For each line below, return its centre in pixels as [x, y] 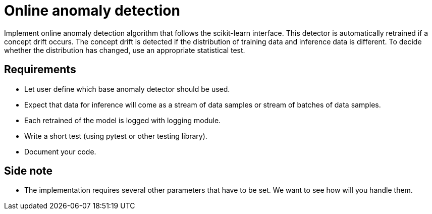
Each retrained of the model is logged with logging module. [123, 120]
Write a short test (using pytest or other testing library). [116, 136]
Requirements [40, 70]
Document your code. [60, 151]
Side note [29, 171]
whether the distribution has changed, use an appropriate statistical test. [125, 50]
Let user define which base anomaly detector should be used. [127, 89]
